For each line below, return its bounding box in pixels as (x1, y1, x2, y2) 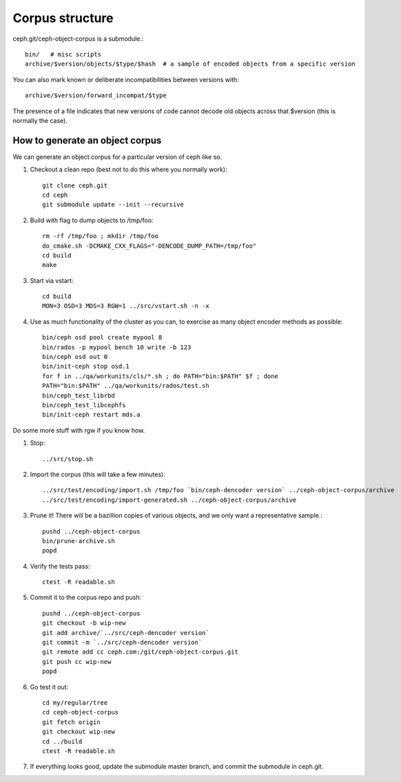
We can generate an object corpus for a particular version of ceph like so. (12, 153, 223, 161)
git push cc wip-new (42, 658, 112, 665)
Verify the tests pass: (30, 562, 91, 570)
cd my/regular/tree (42, 698, 108, 707)
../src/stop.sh (42, 455, 94, 462)
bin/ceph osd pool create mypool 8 (42, 333, 163, 342)
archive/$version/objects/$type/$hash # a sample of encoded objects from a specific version (25, 60, 356, 68)
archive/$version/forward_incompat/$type (25, 92, 167, 99)
